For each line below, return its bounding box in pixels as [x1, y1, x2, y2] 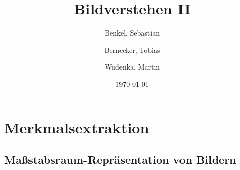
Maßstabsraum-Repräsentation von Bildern [4, 152, 236, 167]
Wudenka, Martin [104, 61, 160, 72]
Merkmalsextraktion [4, 117, 149, 138]
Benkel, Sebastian [105, 27, 160, 38]
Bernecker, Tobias [104, 44, 160, 55]
